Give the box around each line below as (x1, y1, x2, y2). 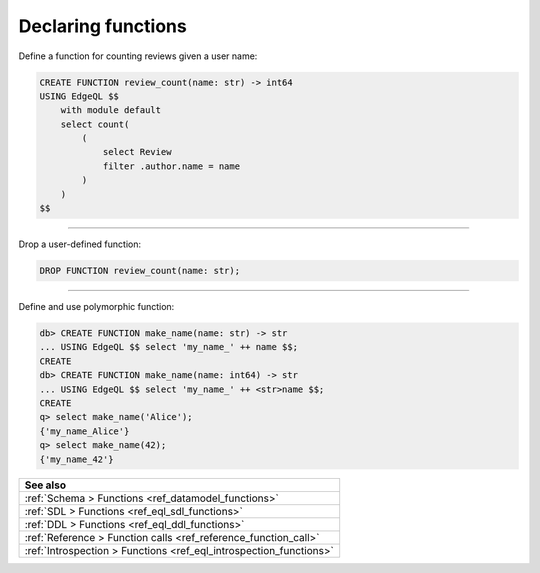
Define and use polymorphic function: (18, 301, 175, 312)
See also (24, 478, 67, 492)
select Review (102, 146, 172, 158)
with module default (60, 105, 162, 116)
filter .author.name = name (102, 160, 240, 172)
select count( (60, 118, 130, 130)
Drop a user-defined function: (18, 238, 142, 250)
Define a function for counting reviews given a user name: (18, 50, 258, 62)
